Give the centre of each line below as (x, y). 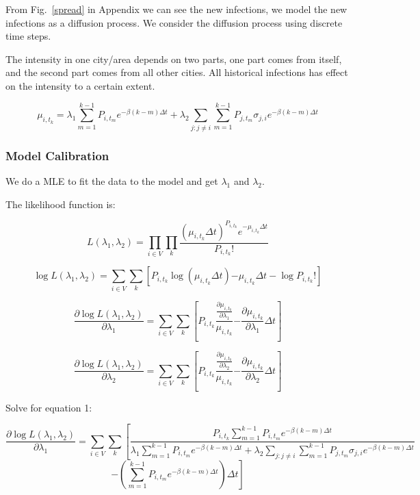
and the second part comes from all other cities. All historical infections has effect (177, 72)
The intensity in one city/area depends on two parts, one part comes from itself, (174, 59)
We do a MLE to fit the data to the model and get (112, 180)
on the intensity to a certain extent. (80, 85)
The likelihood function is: (61, 204)
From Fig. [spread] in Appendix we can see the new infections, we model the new (176, 9)
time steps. (28, 36)
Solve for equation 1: (49, 407)
